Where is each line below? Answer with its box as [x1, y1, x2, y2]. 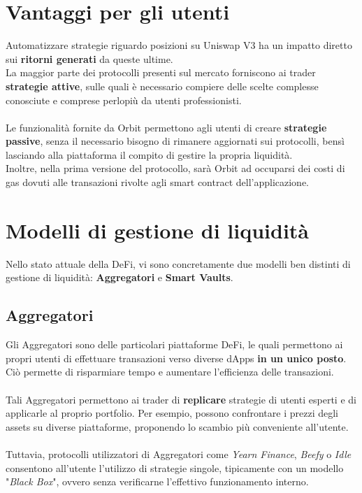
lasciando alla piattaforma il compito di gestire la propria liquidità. [6, 147, 293, 162]
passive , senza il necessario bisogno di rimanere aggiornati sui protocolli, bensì [6, 134, 345, 148]
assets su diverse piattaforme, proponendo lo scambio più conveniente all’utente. [6, 419, 349, 434]
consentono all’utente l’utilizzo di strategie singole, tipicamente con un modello [6, 460, 344, 475]
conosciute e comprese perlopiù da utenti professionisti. [6, 92, 242, 107]
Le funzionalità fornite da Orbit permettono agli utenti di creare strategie [6, 120, 327, 134]
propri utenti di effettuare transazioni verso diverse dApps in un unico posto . [6, 350, 347, 365]
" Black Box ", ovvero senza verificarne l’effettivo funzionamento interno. [6, 474, 309, 489]
